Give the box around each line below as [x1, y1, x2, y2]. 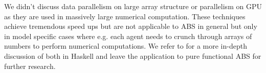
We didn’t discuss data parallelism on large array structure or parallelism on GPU [4, 1, 262, 11]
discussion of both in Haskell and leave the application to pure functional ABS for [4, 50, 261, 61]
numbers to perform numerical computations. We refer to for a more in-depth [4, 41, 247, 51]
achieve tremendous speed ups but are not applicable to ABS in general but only [4, 21, 257, 31]
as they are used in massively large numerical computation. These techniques [4, 11, 246, 21]
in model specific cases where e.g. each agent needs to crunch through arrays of [4, 30, 252, 41]
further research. [4, 60, 56, 71]
